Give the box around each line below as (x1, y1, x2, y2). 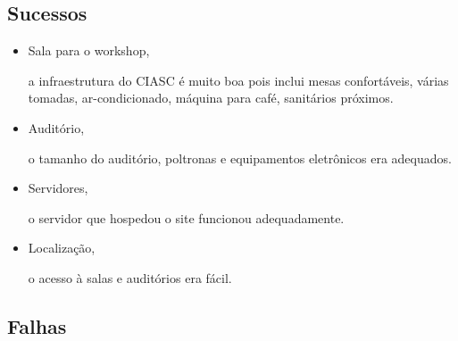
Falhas (7, 312, 67, 339)
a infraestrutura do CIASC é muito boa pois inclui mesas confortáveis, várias (28, 71, 449, 89)
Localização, (28, 238, 96, 257)
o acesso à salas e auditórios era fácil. (28, 268, 232, 287)
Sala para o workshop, (28, 41, 150, 60)
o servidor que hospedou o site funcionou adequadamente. (28, 208, 345, 227)
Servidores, (28, 179, 88, 197)
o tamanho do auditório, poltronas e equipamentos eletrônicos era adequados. (28, 148, 452, 167)
